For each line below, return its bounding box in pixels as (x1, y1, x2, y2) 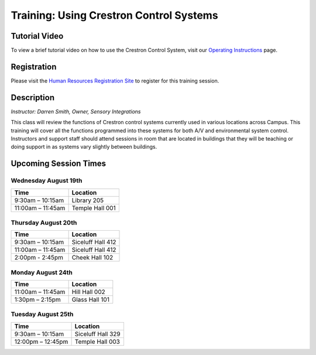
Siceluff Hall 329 (74, 330, 121, 338)
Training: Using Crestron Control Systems (11, 9, 219, 22)
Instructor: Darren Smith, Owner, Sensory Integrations (11, 108, 141, 115)
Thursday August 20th (11, 219, 77, 227)
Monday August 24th (11, 268, 73, 277)
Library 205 (71, 196, 104, 204)
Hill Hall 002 (71, 288, 105, 296)
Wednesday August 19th (11, 176, 83, 185)
